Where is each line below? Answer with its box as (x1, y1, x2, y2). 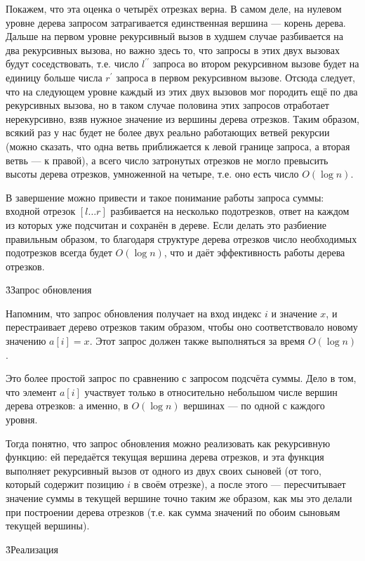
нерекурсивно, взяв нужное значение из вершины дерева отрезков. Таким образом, (6, 111, 359, 126)
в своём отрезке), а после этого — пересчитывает (133, 477, 346, 491)
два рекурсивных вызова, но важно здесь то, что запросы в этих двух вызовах (6, 42, 340, 57)
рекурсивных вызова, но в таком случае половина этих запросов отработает (6, 98, 329, 112)
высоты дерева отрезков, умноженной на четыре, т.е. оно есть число (6, 166, 299, 181)
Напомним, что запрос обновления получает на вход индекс (6, 305, 262, 320)
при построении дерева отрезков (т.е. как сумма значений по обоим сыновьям (6, 504, 340, 519)
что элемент (6, 384, 57, 399)
